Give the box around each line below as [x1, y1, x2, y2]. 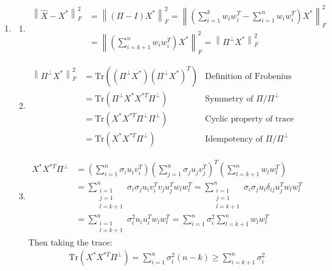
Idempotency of [205, 134, 263, 143]
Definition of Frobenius [205, 72, 292, 81]
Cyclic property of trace [205, 114, 294, 123]
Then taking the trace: [28, 235, 112, 248]
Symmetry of [205, 94, 254, 103]
